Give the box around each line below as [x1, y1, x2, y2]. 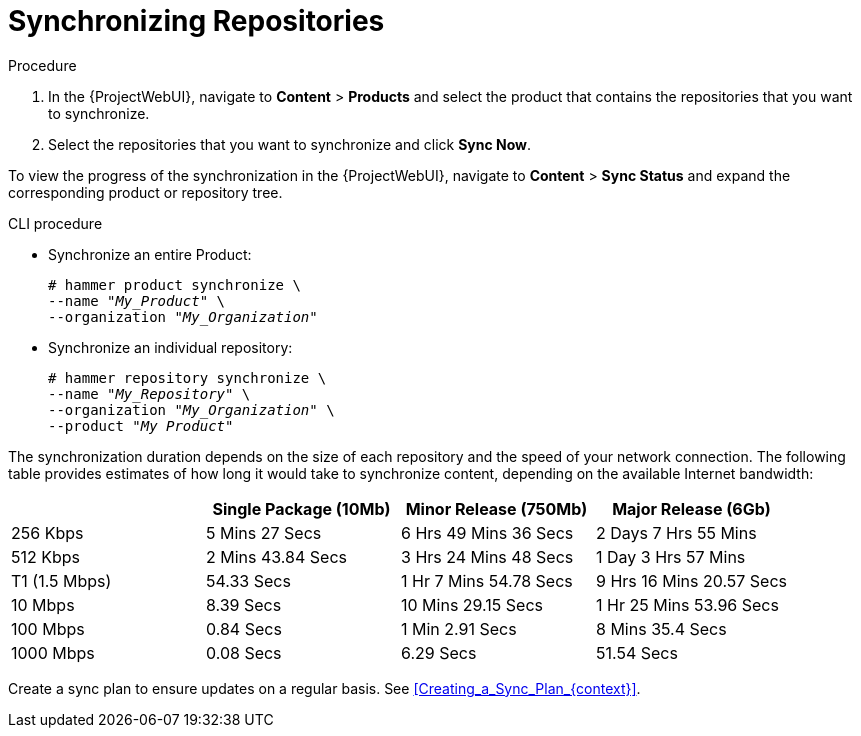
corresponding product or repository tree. [8, 183, 283, 201]
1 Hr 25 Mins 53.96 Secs [596, 594, 779, 615]
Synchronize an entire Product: [48, 245, 252, 263]
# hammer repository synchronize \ [48, 369, 327, 386]
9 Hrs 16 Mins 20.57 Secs [596, 570, 787, 591]
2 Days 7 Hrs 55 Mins [596, 522, 757, 543]
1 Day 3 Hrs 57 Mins [596, 546, 746, 567]
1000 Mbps [11, 642, 95, 663]
